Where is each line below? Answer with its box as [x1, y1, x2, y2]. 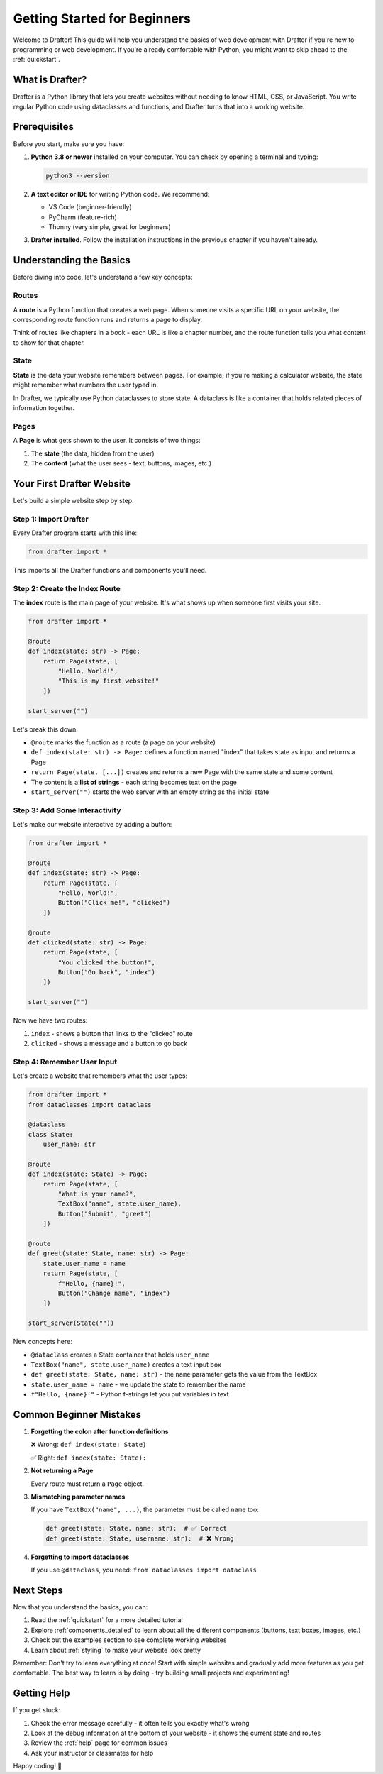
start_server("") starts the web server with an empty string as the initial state [30, 788, 270, 796]
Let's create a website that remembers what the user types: [13, 1071, 188, 1080]
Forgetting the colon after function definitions [30, 1427, 169, 1436]
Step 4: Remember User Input [13, 1057, 118, 1067]
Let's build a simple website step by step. [13, 496, 134, 505]
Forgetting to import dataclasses [30, 1553, 130, 1561]
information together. [13, 403, 75, 412]
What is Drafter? [13, 74, 87, 86]
